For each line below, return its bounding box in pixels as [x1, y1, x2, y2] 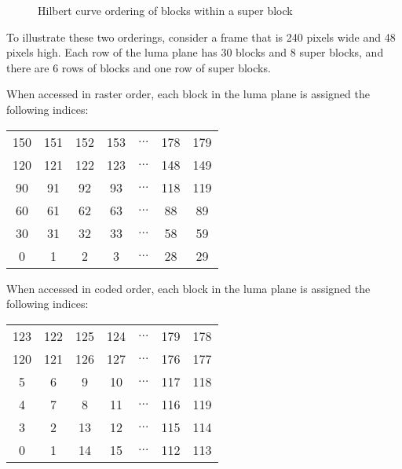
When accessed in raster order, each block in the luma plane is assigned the [6, 86, 370, 102]
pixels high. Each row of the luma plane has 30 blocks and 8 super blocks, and [6, 44, 384, 60]
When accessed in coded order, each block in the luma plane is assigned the [6, 280, 371, 296]
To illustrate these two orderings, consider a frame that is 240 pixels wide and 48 [6, 28, 396, 45]
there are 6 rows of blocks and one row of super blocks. [6, 59, 271, 75]
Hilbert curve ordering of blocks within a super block [38, 2, 293, 18]
